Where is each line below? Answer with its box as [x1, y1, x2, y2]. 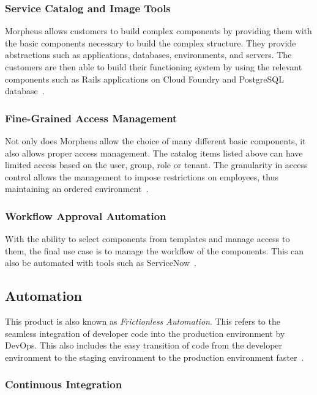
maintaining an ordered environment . [5, 182, 149, 195]
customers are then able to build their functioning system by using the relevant [5, 61, 302, 73]
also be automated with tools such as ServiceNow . [5, 256, 196, 269]
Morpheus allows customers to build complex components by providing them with [5, 24, 312, 37]
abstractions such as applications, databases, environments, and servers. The [5, 48, 292, 61]
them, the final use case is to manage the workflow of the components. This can [5, 244, 304, 257]
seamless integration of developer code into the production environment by [5, 327, 285, 339]
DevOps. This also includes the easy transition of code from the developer [5, 339, 283, 352]
